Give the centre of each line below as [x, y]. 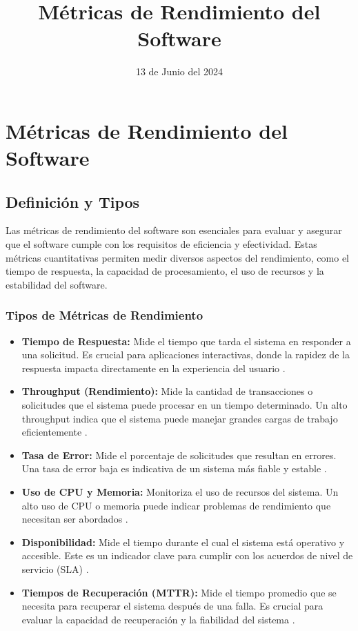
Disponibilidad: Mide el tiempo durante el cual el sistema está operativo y [183, 542]
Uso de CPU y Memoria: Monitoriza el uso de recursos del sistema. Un [180, 492]
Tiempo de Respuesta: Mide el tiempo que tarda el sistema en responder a [186, 341]
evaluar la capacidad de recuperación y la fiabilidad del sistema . [158, 619]
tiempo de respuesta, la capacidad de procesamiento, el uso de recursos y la [165, 271]
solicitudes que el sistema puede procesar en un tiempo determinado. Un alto [185, 405]
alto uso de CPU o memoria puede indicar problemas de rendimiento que [176, 505]
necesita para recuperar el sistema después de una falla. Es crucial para [172, 606]
